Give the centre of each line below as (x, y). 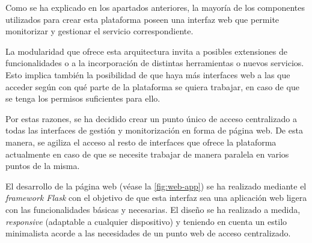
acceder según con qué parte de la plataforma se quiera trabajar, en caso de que (152, 86)
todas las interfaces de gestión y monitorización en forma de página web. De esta (154, 130)
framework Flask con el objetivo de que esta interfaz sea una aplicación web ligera (156, 198)
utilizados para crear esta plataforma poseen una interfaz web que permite (142, 19)
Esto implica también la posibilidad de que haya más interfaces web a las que (148, 74)
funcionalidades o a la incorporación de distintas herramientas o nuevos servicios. (155, 63)
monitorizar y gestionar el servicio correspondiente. (99, 31)
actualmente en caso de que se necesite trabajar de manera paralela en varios (147, 154)
